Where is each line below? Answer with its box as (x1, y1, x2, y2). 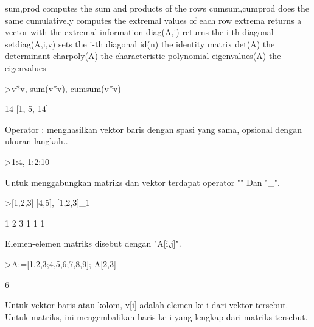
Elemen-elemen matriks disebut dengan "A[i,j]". (5, 237, 181, 250)
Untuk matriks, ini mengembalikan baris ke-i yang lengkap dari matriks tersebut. (5, 310, 308, 323)
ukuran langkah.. (5, 135, 68, 147)
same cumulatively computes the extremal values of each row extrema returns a (5, 13, 302, 26)
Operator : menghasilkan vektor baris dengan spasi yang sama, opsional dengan (5, 122, 302, 135)
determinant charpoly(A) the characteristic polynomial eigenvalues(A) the (5, 49, 281, 62)
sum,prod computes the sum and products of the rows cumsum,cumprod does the (5, 2, 310, 14)
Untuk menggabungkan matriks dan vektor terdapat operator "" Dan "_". (5, 175, 280, 188)
